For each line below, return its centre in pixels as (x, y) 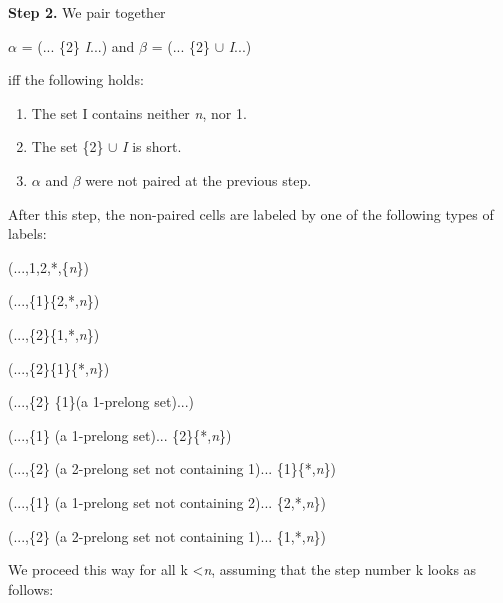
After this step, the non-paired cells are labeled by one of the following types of (251, 213)
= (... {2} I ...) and (78, 45)
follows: (31, 588)
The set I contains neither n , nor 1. (139, 112)
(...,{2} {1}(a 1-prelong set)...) (101, 401)
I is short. (152, 146)
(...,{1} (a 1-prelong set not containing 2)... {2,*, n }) (167, 501)
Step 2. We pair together (87, 12)
